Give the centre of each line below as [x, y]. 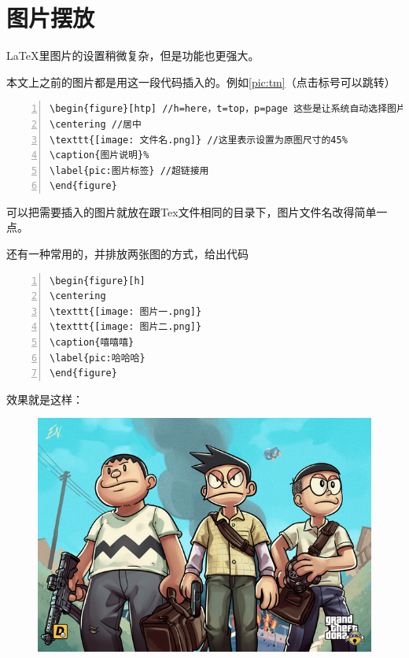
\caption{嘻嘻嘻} [92, 343]
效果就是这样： [45, 399]
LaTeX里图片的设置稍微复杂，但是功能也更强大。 [133, 55]
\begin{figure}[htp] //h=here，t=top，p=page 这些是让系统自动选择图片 [228, 109]
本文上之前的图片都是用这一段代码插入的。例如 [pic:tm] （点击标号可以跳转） [201, 81]
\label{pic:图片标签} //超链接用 [129, 170]
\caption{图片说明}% [99, 155]
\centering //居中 [96, 124]
